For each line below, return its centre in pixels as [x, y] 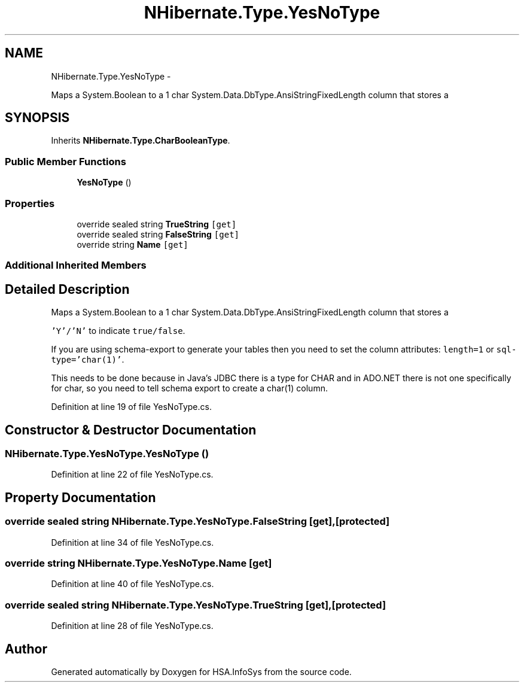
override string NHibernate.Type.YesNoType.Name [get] [138, 563]
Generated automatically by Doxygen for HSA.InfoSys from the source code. [201, 671]
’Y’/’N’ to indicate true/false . [118, 331]
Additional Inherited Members [76, 265]
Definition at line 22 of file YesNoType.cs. [132, 475]
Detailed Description [67, 289]
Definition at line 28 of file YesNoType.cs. [132, 626]
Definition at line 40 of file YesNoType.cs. [132, 584]
